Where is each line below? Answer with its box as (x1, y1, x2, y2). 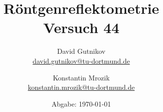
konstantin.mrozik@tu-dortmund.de (28, 82, 135, 92)
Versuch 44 (43, 17, 120, 37)
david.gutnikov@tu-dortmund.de (33, 55, 130, 66)
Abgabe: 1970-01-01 (51, 98, 111, 109)
